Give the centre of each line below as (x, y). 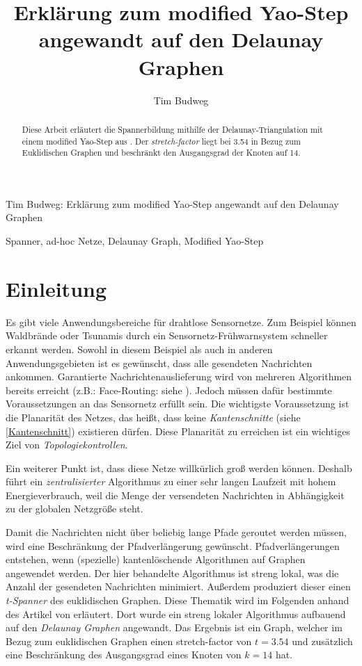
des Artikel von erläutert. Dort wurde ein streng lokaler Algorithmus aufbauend (176, 614)
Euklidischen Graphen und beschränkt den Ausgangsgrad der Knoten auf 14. (161, 153)
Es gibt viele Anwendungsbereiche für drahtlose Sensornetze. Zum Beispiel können (181, 322)
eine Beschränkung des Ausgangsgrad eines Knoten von (124, 655)
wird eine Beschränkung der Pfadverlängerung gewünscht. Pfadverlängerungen (173, 545)
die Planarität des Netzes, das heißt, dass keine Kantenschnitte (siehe (153, 417)
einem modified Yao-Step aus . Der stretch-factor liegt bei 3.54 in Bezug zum (161, 141)
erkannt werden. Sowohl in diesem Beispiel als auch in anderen (139, 349)
